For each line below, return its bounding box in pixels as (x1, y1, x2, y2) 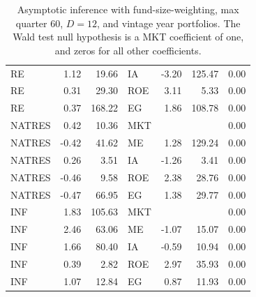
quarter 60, (15, 15, 63, 30)
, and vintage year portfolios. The (97, 15, 241, 30)
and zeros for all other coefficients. (54, 43, 202, 57)
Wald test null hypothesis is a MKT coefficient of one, (13, 29, 244, 44)
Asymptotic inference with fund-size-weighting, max (17, 2, 239, 16)
